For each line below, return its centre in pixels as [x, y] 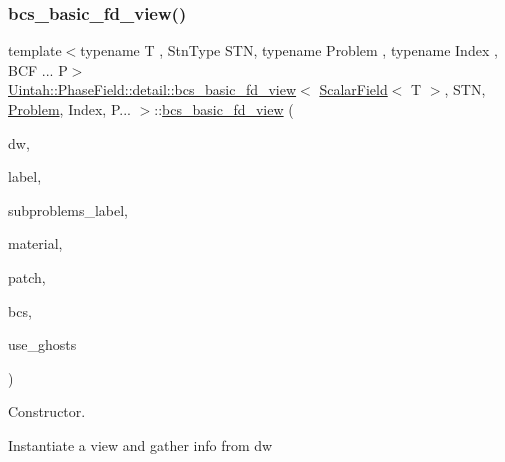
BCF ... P [38, 69]
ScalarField [353, 89]
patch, [27, 276]
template [35, 50]
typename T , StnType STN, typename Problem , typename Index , [289, 50]
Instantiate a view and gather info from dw [140, 444]
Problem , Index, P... [69, 109]
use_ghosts [42, 344]
